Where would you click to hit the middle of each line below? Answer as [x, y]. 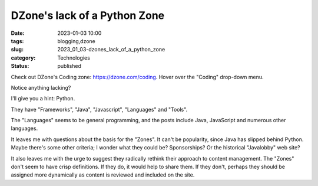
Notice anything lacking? [41, 87]
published [69, 66]
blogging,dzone [76, 41]
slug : [17, 50]
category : [23, 58]
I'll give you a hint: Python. [43, 99]
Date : [18, 33]
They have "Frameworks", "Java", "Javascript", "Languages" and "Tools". [99, 109]
